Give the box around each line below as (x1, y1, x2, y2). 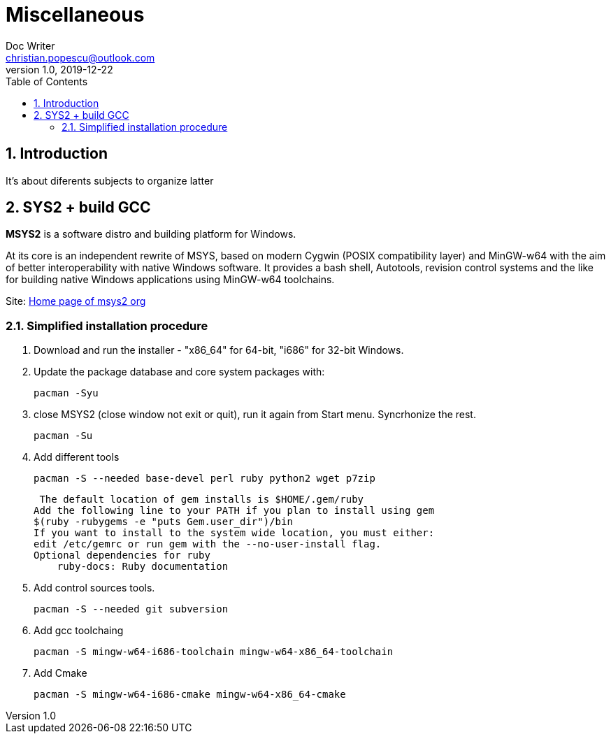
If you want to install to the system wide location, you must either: (34, 527, 435, 539)
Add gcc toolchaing (34, 624, 124, 637)
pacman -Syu (34, 387, 99, 399)
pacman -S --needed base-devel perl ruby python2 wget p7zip (34, 473, 375, 485)
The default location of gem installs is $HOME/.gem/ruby (39, 494, 364, 505)
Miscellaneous (6, 3, 145, 27)
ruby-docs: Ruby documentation (57, 561, 229, 573)
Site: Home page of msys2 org (6, 295, 146, 308)
